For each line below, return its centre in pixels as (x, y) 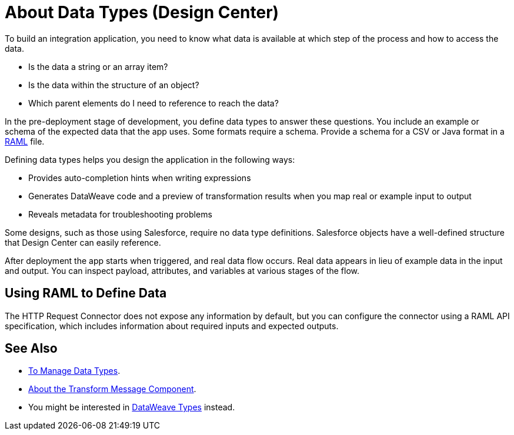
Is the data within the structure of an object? (114, 85)
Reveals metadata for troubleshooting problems (120, 214)
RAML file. (25, 141)
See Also (31, 349)
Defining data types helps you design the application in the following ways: (150, 159)
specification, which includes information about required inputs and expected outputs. (172, 326)
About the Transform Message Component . (112, 389)
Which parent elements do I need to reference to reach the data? (153, 103)
